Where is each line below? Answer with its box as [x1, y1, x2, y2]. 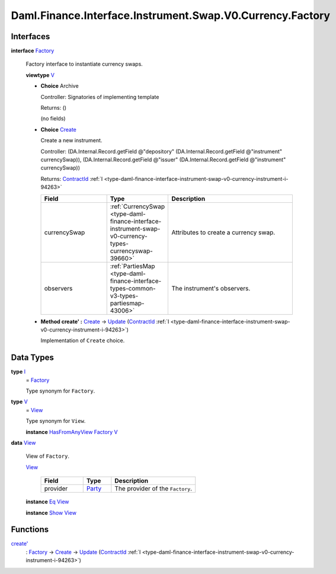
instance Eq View [25, 498, 69, 505]
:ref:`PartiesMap [110, 262, 155, 270]
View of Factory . [25, 452, 69, 460]
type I [11, 368, 26, 375]
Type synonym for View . [25, 417, 86, 425]
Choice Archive [40, 82, 79, 90]
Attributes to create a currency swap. [171, 228, 276, 237]
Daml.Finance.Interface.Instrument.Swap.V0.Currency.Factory [11, 9, 331, 22]
